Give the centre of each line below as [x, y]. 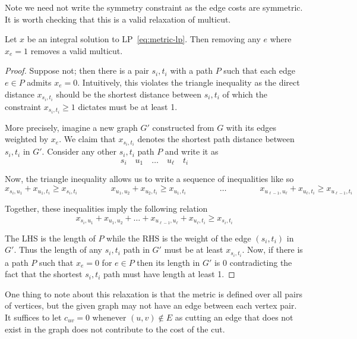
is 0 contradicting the [253, 262]
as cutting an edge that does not [234, 317]
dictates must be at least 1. [128, 106]
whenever [109, 317]
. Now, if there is [272, 249]
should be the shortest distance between [129, 94]
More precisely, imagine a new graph [71, 127]
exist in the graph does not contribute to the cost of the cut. [115, 329]
